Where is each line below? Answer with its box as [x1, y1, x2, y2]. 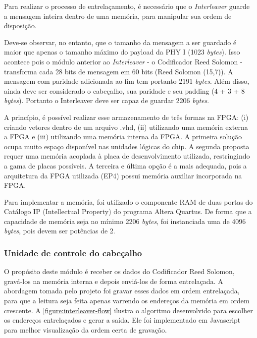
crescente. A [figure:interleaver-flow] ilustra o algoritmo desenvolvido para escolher [4, 305, 253, 315]
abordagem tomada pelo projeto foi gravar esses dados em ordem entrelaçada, [4, 285, 240, 296]
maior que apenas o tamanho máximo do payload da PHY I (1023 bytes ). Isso [4, 47, 240, 57]
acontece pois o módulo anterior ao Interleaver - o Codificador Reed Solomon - [4, 56, 243, 66]
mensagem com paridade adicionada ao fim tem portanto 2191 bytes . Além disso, [4, 76, 250, 86]
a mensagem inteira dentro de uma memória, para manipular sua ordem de [4, 10, 232, 21]
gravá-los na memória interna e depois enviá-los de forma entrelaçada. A [4, 276, 223, 286]
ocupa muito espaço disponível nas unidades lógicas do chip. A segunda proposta [4, 141, 250, 151]
